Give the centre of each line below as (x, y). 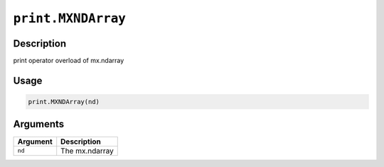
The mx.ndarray (87, 151)
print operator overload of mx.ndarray (69, 61)
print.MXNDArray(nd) (64, 102)
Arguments (39, 124)
